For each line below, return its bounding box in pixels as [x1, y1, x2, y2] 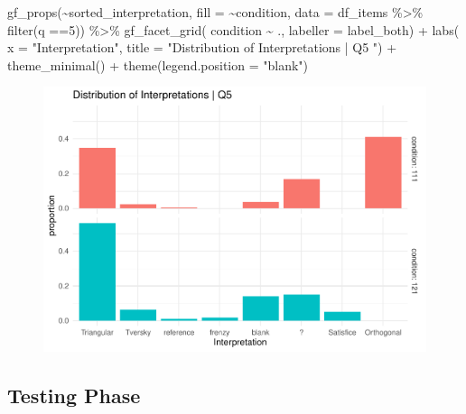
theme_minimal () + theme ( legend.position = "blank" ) [7, 55, 309, 74]
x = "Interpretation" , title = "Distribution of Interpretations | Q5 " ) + [7, 38, 397, 57]
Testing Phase [7, 381, 141, 409]
